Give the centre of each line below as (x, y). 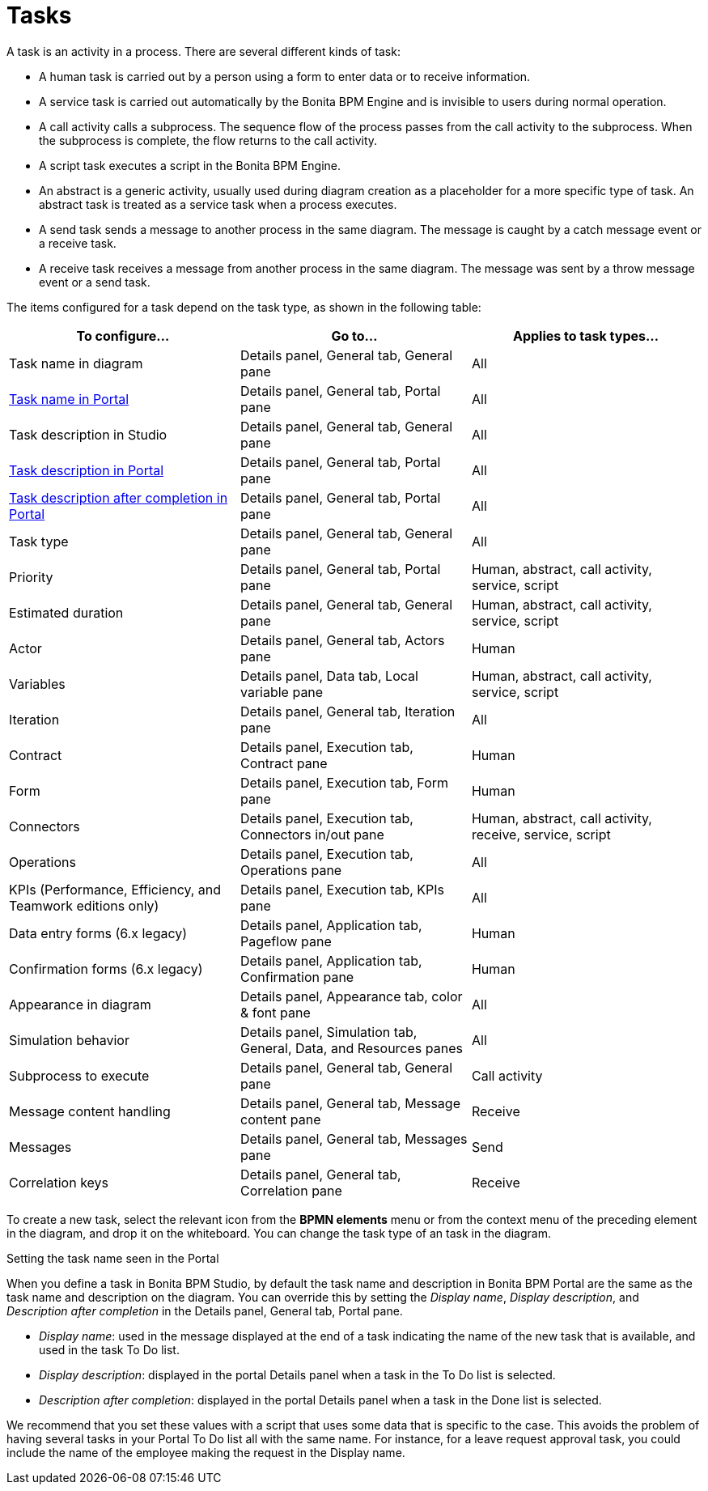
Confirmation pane (297, 977)
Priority (31, 577)
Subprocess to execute (79, 1075)
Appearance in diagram (80, 1004)
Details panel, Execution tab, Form (344, 782)
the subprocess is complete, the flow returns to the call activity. (208, 140)
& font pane (275, 1012)
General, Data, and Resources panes (351, 1048)
